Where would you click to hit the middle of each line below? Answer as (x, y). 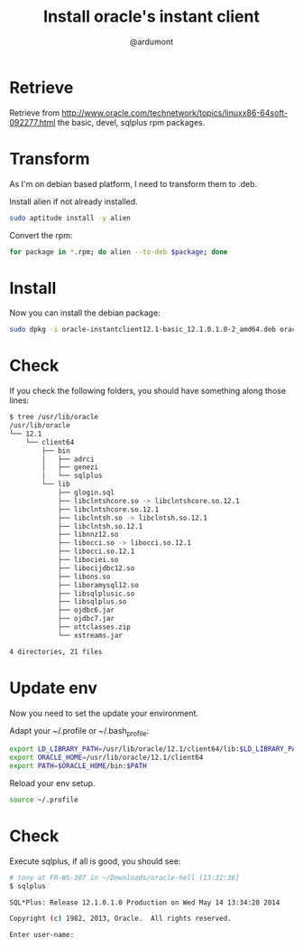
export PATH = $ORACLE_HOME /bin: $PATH (78, 766)
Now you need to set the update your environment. (104, 713)
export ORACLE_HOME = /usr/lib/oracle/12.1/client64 (106, 758)
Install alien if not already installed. (73, 202)
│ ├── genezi (70, 467)
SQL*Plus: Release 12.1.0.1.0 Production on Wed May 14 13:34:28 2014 (145, 902)
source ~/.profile (44, 800)
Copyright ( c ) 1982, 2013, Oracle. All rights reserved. (120, 919)
